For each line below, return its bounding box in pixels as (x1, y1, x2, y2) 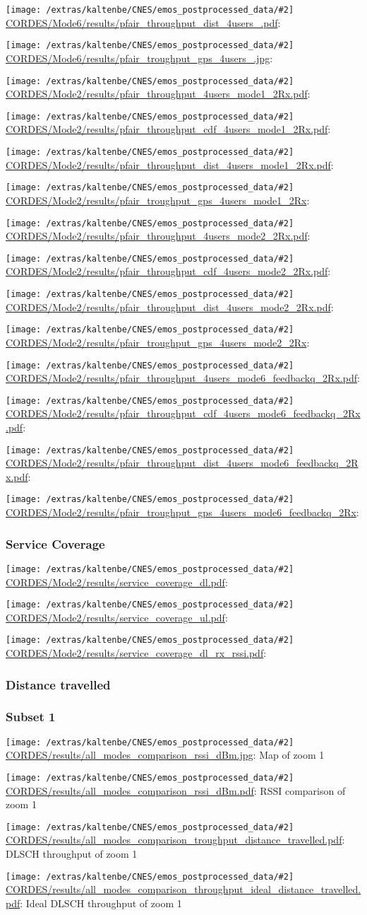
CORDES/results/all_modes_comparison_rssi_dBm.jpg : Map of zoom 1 (6, 747, 325, 762)
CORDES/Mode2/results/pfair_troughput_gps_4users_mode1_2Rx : (6, 192, 310, 207)
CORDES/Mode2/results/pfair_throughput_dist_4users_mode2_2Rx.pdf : (6, 299, 334, 314)
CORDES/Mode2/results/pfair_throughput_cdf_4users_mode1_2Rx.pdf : (6, 122, 331, 136)
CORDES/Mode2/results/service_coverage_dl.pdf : (6, 574, 228, 589)
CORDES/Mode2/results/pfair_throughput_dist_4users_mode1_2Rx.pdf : (6, 157, 334, 172)
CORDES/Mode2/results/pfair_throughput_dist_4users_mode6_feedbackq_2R (6, 455, 359, 470)
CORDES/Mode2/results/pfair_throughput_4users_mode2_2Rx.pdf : (6, 228, 311, 243)
